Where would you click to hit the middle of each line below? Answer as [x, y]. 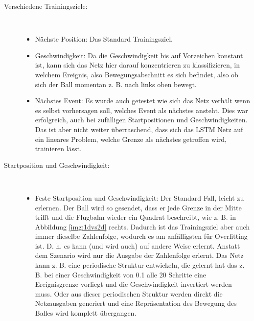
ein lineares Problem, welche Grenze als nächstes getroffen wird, [131, 139]
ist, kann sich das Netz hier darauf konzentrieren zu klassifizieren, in [138, 65]
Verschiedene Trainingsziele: [46, 6]
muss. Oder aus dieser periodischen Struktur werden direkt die [129, 293]
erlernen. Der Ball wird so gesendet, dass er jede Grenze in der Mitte [138, 207]
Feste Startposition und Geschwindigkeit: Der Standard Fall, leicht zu [139, 197]
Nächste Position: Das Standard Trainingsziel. [104, 39]
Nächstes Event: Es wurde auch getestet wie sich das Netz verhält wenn [142, 101]
